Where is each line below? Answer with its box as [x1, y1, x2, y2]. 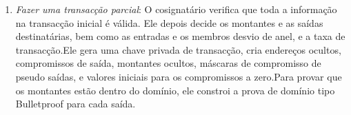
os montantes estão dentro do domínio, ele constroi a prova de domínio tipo [15, 83, 335, 97]
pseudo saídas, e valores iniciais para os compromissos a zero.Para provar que [15, 69, 342, 83]
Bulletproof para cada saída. [15, 96, 136, 111]
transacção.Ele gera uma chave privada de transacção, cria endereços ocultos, [15, 42, 341, 56]
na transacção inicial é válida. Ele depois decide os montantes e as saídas [15, 15, 323, 30]
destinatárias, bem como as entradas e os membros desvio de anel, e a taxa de [15, 29, 345, 43]
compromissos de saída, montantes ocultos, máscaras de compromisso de [15, 56, 321, 70]
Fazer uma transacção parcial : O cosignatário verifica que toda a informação [15, 2, 337, 16]
